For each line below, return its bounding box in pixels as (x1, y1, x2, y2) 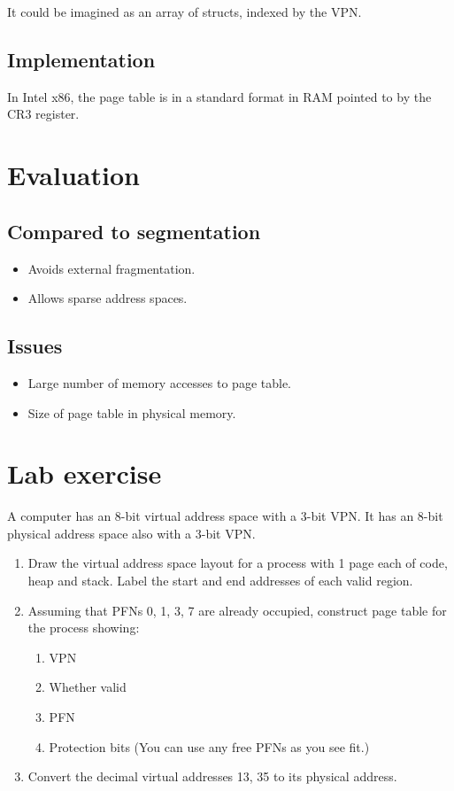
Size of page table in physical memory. (27, 403, 236, 422)
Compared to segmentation (7, 217, 261, 244)
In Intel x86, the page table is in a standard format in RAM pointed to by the (7, 87, 432, 105)
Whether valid (49, 678, 127, 696)
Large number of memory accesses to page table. (27, 373, 292, 392)
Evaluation (7, 157, 140, 193)
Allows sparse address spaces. (27, 289, 188, 307)
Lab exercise (7, 455, 162, 492)
